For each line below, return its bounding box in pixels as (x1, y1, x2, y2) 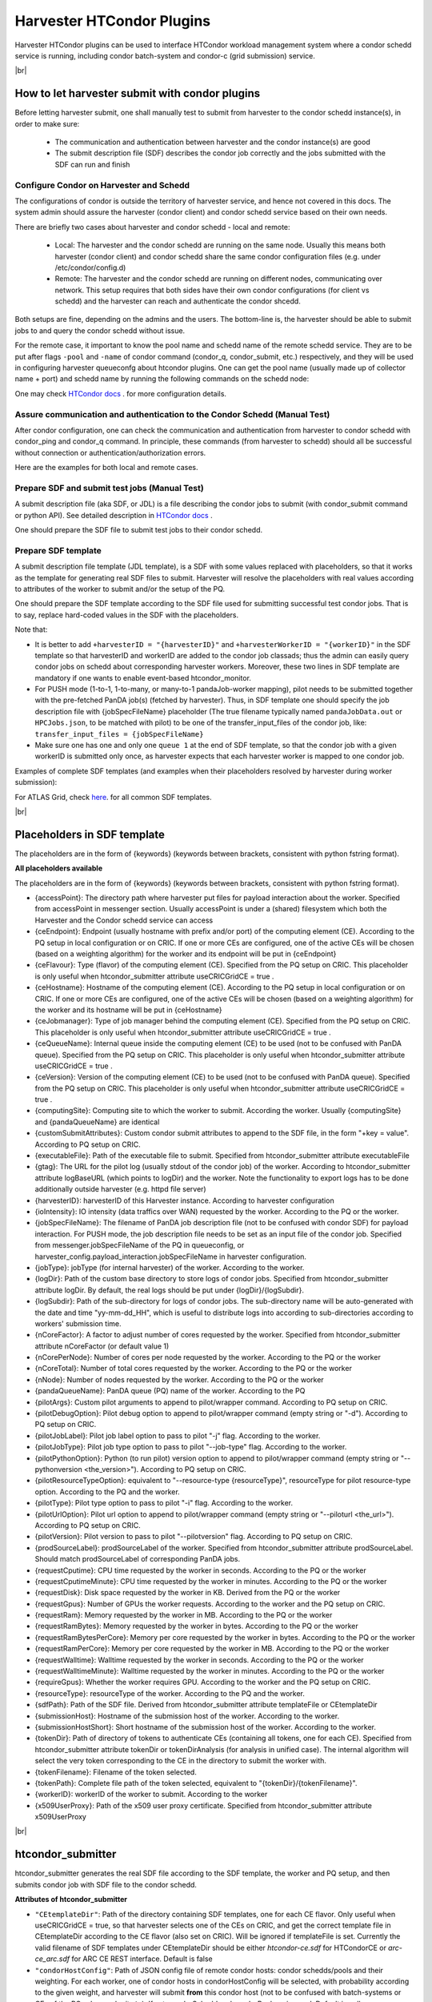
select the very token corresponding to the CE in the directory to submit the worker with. (34, 1756, 327, 1766)
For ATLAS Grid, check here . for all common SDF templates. (14, 792, 212, 802)
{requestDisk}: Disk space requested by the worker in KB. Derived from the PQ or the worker (34, 1588, 341, 1598)
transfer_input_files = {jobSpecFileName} (34, 730, 204, 738)
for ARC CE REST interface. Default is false (71, 1954, 214, 1964)
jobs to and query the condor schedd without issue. (14, 325, 186, 336)
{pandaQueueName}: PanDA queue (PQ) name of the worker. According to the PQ (34, 1386, 306, 1396)
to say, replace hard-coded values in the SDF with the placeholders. (14, 609, 239, 620)
